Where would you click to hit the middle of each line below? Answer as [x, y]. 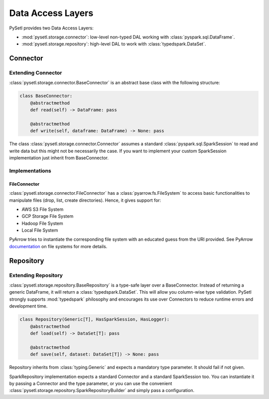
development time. [28, 306]
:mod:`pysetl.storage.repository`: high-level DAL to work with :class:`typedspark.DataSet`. [114, 44]
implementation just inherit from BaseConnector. [59, 158]
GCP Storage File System [48, 216]
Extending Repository [36, 275]
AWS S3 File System [43, 209]
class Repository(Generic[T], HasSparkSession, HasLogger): [95, 319]
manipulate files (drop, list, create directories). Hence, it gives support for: [85, 200]
